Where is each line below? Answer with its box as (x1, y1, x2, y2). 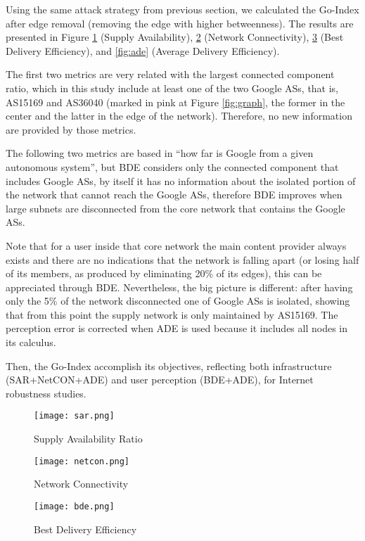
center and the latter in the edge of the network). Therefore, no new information (6, 108, 352, 123)
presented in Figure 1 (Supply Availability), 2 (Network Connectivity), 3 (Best (6, 30, 344, 44)
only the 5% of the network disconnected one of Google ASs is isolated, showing (6, 293, 350, 308)
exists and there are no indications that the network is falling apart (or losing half (6, 252, 359, 267)
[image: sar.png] (34, 411, 115, 421)
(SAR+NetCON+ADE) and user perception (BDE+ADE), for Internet (6, 372, 314, 387)
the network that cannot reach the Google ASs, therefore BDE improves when (6, 187, 342, 202)
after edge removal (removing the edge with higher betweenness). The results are (6, 15, 354, 30)
